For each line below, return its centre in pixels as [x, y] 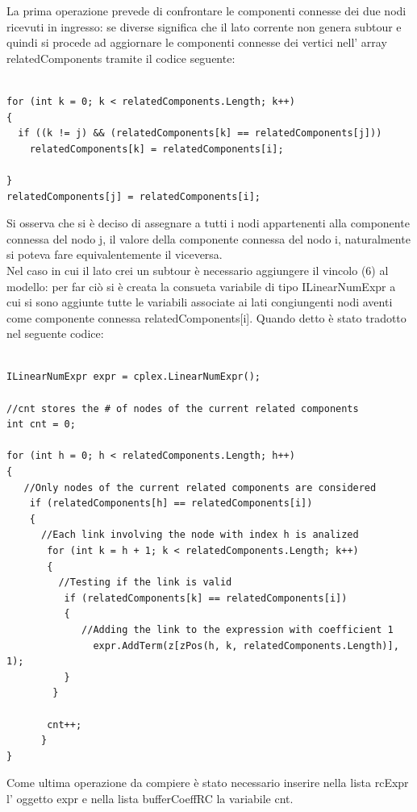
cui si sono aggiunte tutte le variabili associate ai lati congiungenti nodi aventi [200, 302]
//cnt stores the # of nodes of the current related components [183, 408]
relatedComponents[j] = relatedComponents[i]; [133, 196]
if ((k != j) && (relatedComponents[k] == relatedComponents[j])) [200, 133]
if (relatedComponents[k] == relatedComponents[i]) [206, 598]
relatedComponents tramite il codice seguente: [121, 58]
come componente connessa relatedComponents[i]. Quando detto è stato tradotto [206, 317]
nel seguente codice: [55, 333]
